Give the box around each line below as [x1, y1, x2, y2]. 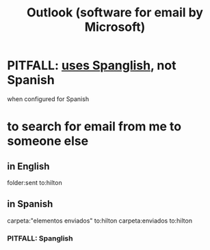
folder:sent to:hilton [7, 178, 63, 186]
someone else [7, 133, 89, 149]
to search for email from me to [7, 119, 182, 135]
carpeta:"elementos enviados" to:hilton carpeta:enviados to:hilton [7, 217, 193, 225]
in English [7, 161, 50, 172]
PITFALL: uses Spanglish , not [7, 58, 176, 73]
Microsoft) [84, 19, 146, 35]
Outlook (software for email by [26, 5, 204, 20]
